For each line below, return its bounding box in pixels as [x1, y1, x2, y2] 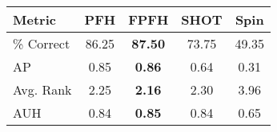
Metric [13, 10, 56, 29]
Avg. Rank [13, 80, 72, 99]
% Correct [13, 34, 70, 52]
